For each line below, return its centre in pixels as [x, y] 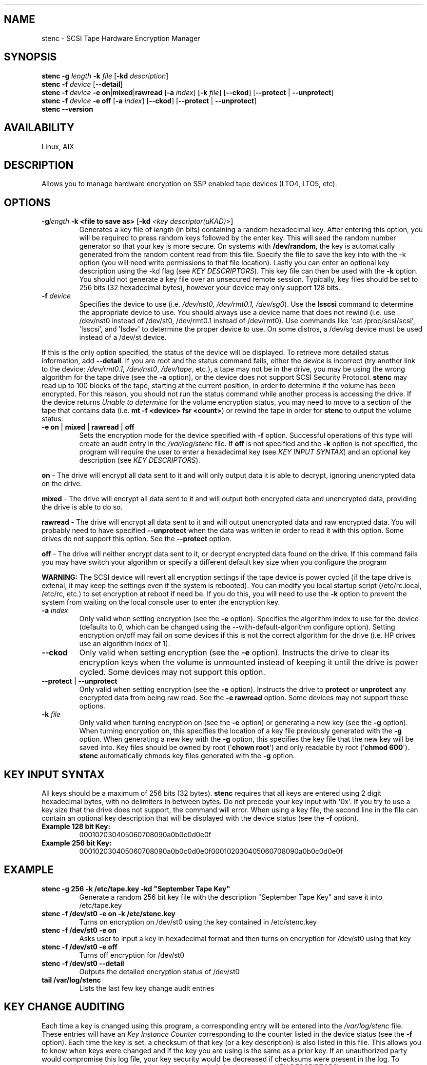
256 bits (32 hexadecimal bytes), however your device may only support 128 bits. [210, 288]
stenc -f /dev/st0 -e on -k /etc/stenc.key [108, 913]
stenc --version [68, 109]
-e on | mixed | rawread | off [88, 427]
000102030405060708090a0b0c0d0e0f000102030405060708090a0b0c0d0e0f [211, 851]
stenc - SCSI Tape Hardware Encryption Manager [121, 38]
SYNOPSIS [30, 57]
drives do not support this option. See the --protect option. [136, 539]
